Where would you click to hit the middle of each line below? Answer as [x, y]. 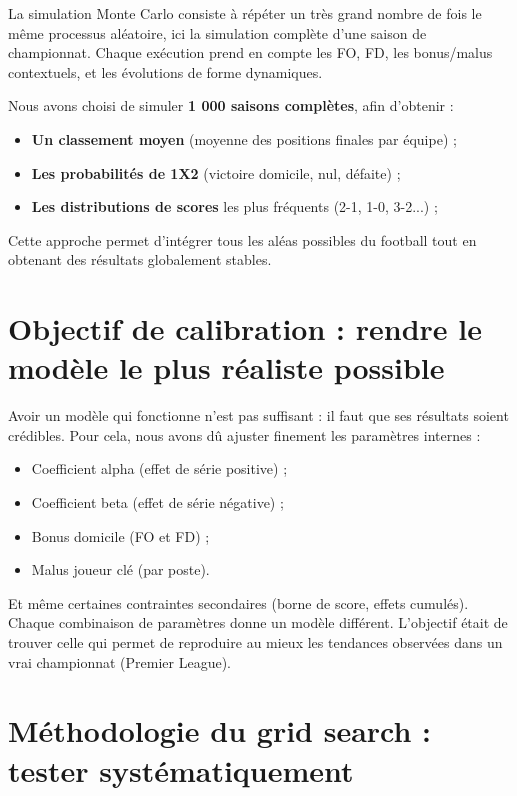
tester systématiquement [181, 769]
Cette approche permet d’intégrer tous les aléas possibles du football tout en [242, 239]
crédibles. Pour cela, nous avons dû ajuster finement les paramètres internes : [244, 434]
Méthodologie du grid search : [220, 730]
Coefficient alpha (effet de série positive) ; [159, 468]
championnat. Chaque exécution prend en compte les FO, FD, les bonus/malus [250, 52]
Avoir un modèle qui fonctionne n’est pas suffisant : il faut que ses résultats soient [258, 415]
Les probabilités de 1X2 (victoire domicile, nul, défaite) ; [216, 172]
